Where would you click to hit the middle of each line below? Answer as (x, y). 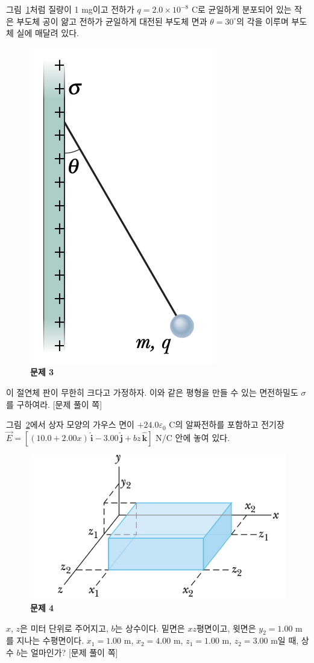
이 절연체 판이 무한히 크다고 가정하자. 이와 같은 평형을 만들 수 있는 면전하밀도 (152, 392)
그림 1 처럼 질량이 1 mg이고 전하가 (70, 9)
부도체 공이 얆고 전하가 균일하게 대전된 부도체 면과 (112, 21)
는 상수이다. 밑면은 (150, 628)
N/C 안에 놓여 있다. (193, 437)
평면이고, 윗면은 (226, 628)
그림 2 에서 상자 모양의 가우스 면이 (70, 424)
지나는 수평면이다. (50, 640)
